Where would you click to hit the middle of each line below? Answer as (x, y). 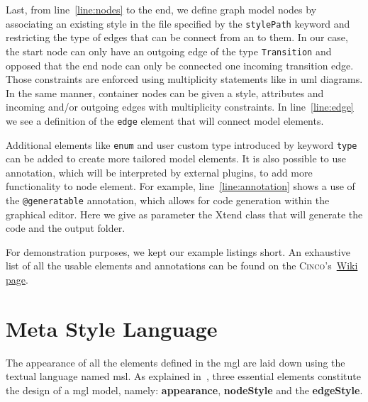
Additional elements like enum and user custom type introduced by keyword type (182, 144)
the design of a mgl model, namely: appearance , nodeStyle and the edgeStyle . (184, 390)
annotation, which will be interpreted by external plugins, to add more (159, 172)
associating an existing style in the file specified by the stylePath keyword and (178, 23)
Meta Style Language (112, 328)
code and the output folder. (66, 228)
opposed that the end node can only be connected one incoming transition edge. (180, 65)
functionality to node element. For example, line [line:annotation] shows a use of (180, 186)
